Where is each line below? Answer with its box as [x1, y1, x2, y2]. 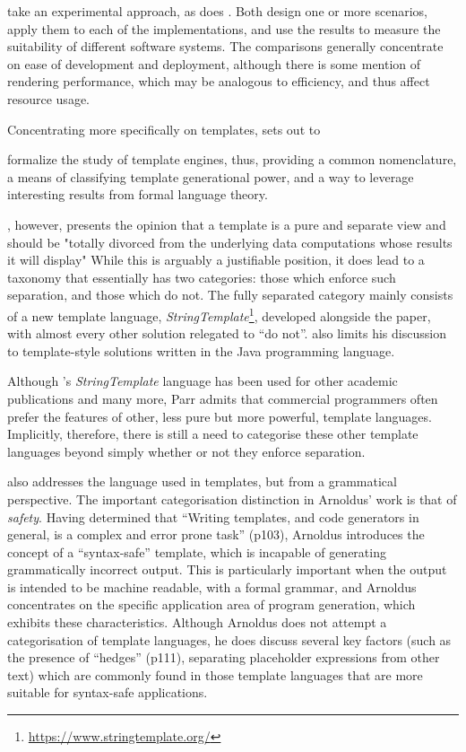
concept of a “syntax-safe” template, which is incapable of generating [7, 542, 386, 561]
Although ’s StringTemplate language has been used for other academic [7, 372, 398, 390]
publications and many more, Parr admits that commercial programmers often [7, 389, 438, 407]
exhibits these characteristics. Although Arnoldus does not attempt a [7, 613, 387, 632]
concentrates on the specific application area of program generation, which [7, 595, 416, 614]
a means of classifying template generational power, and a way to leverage [7, 167, 414, 186]
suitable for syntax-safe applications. [7, 683, 208, 702]
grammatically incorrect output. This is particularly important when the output [7, 560, 447, 579]
